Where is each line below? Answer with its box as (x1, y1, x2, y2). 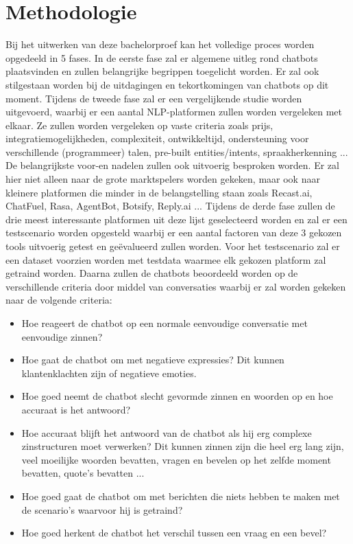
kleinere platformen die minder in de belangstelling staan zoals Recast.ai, (5, 185, 313, 199)
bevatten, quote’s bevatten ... (21, 466, 145, 480)
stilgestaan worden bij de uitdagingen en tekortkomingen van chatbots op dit (5, 77, 329, 91)
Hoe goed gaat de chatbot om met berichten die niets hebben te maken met (21, 488, 340, 503)
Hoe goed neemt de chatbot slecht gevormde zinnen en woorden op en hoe (21, 389, 333, 403)
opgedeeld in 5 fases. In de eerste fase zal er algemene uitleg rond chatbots (5, 50, 318, 65)
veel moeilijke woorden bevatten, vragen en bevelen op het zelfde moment (21, 452, 331, 466)
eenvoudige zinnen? (21, 329, 103, 343)
